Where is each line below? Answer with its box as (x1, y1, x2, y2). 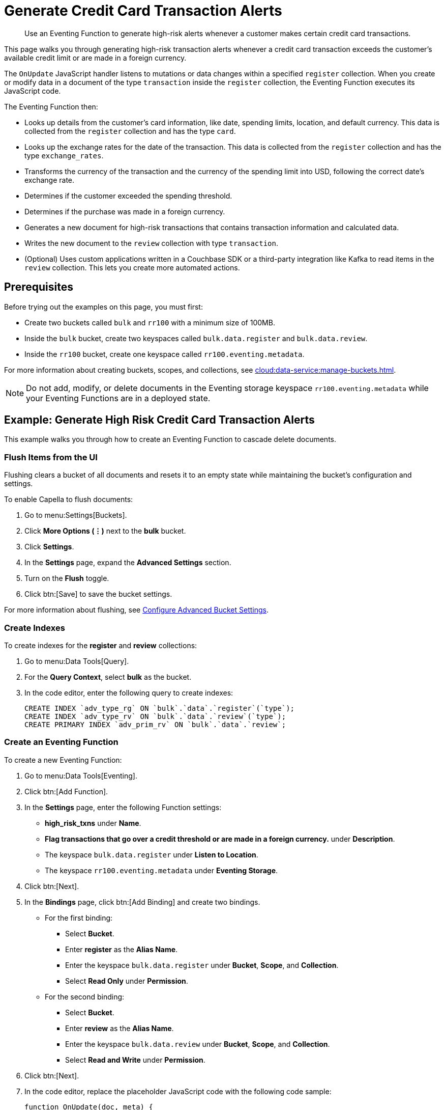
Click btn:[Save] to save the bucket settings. (24, 590, 172, 599)
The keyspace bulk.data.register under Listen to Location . (45, 850, 258, 859)
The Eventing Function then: (4, 102, 98, 111)
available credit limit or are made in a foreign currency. (4, 53, 187, 62)
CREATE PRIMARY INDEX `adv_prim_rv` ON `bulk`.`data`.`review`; (24, 720, 286, 729)
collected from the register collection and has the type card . (24, 126, 236, 135)
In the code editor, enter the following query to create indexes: (24, 688, 233, 697)
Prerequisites (4, 281, 73, 294)
